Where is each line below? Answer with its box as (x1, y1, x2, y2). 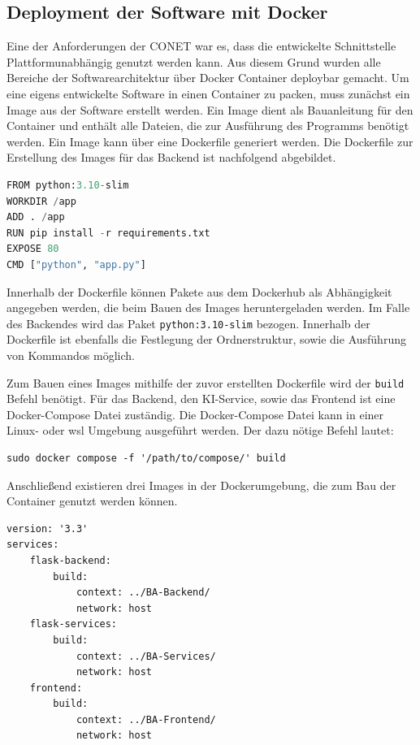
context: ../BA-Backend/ (76, 587, 210, 599)
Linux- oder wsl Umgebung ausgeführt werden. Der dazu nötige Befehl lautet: (6, 422, 394, 439)
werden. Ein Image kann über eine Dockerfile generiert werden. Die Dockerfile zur (6, 132, 414, 149)
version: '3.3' (6, 522, 89, 535)
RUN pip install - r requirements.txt (6, 227, 210, 239)
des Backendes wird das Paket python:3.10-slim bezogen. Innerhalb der (6, 314, 370, 331)
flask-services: (29, 618, 118, 630)
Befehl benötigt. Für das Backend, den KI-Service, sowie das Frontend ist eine (6, 390, 396, 407)
